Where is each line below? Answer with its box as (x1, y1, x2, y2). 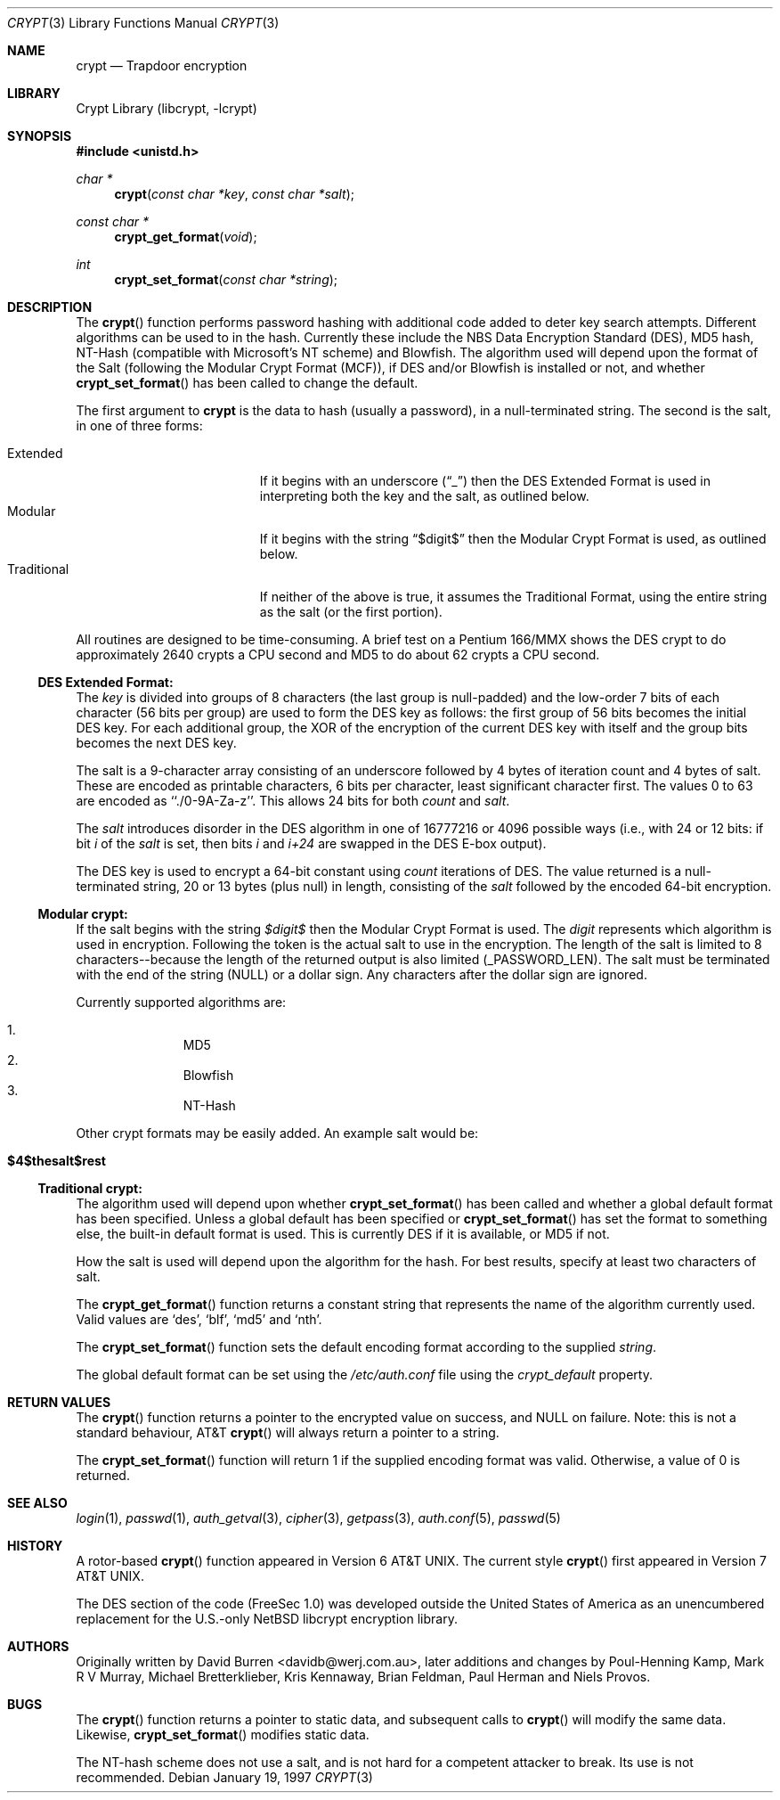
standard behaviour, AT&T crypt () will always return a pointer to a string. (76, 1425, 500, 1440)
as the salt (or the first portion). (259, 604, 443, 619)
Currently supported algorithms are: (76, 994, 287, 1010)
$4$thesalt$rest (7, 1153, 106, 1168)
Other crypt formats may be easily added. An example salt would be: (76, 1125, 479, 1141)
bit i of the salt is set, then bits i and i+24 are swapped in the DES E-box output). (76, 836, 547, 851)
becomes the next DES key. (76, 735, 237, 750)
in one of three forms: (76, 418, 203, 433)
